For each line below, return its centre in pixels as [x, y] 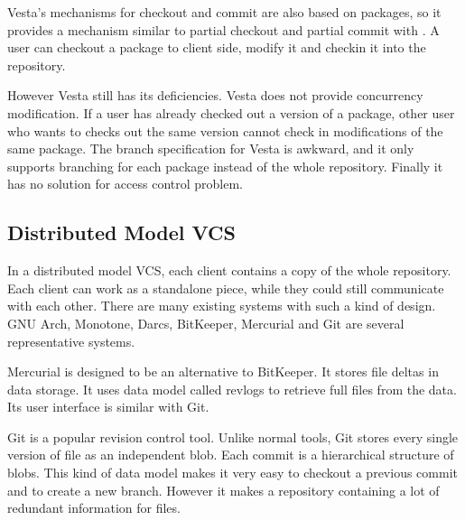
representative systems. [71, 341]
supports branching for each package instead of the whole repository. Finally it [225, 166]
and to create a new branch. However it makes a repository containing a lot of [223, 490]
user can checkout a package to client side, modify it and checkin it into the [217, 47]
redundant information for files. [94, 508]
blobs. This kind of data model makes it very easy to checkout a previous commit [232, 473]
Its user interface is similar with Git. [108, 407]
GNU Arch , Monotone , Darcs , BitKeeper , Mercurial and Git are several [206, 323]
